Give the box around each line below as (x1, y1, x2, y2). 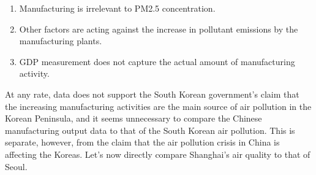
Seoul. (5, 160, 28, 173)
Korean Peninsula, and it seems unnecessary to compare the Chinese (5, 112, 262, 125)
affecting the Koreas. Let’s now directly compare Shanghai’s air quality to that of (5, 147, 310, 160)
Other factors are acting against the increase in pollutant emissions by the (19, 22, 298, 35)
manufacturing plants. (19, 34, 102, 47)
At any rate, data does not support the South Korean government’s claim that (5, 87, 299, 100)
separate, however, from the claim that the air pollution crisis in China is (5, 136, 280, 149)
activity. (19, 67, 50, 80)
